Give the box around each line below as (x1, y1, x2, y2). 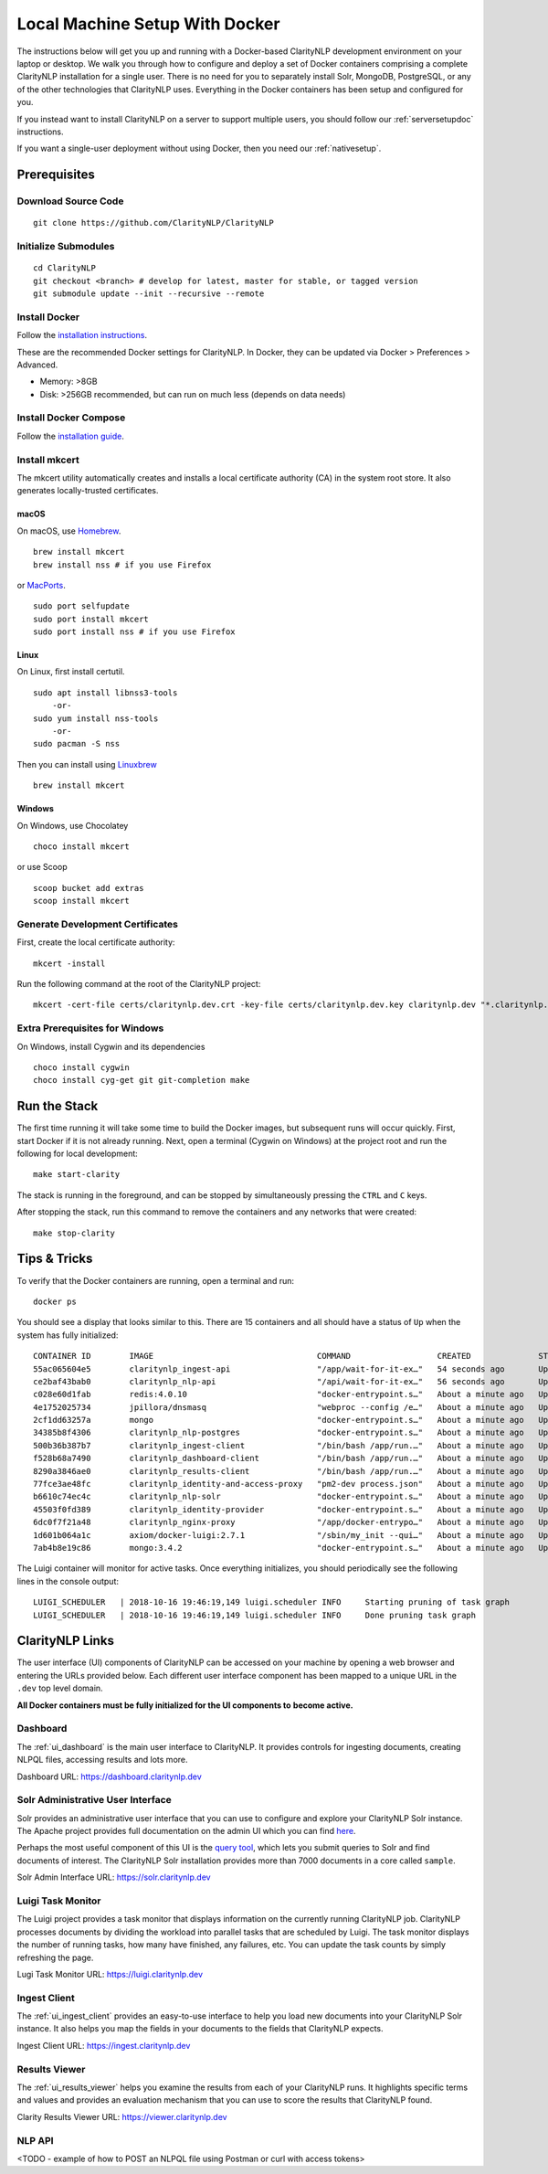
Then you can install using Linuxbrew (16, 758, 157, 769)
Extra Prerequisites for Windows (16, 1022, 164, 1034)
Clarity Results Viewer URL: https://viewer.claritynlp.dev (16, 2111, 227, 2122)
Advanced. (16, 359, 58, 370)
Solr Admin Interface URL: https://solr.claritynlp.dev (16, 1872, 211, 1882)
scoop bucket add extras (33, 883, 144, 893)
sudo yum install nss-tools (33, 713, 159, 724)
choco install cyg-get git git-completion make (33, 1075, 250, 1086)
